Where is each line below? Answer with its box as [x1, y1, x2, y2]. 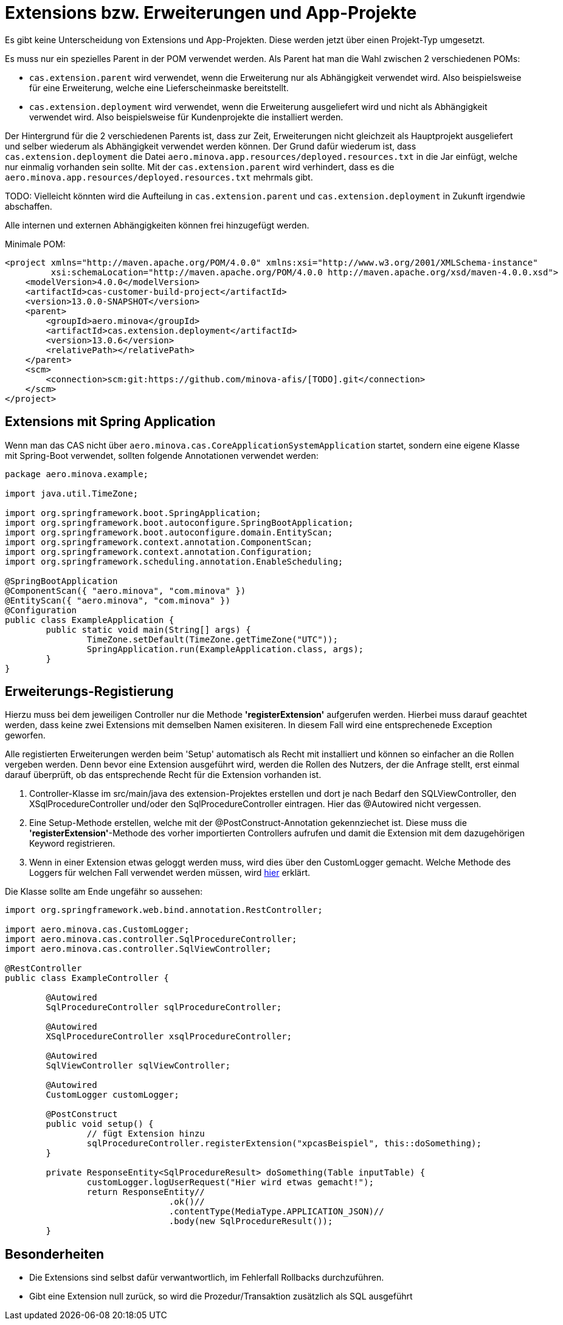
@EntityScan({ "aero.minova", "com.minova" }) [5, 595, 230, 605]
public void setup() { [46, 1119, 154, 1129]
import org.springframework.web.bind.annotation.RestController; [5, 905, 323, 915]
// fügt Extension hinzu [86, 1129, 205, 1139]
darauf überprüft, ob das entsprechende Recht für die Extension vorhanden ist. [5, 769, 322, 780]
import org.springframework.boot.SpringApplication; [5, 508, 261, 518]
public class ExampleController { [5, 973, 169, 983]
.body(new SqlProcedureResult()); [168, 1216, 333, 1227]
